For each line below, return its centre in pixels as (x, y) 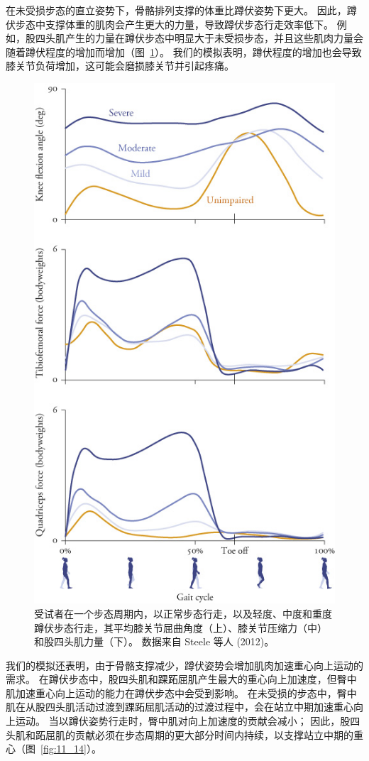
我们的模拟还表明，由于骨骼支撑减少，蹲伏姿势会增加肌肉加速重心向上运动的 (184, 665)
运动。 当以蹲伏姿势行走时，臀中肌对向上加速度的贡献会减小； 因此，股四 (188, 721)
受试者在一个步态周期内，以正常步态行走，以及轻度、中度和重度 (183, 613)
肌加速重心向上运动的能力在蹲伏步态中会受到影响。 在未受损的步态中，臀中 (181, 692)
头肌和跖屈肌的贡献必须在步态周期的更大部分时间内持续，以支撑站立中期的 (180, 734)
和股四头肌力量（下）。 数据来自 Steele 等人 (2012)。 (154, 641)
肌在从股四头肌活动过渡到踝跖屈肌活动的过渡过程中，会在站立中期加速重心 (180, 707)
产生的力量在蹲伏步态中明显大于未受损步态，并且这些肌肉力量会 (214, 38)
